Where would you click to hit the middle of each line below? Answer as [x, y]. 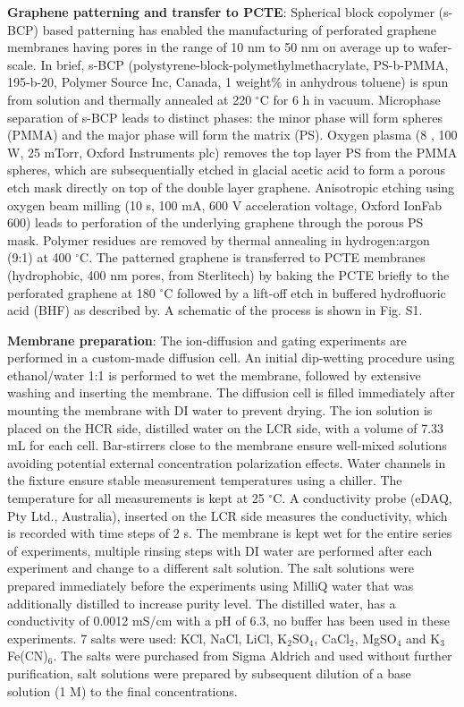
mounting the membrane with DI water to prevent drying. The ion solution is [220, 410]
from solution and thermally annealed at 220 [130, 99]
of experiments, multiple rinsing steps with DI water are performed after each [220, 550]
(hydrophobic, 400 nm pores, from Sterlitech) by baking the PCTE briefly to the [228, 274]
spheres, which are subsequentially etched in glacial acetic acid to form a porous [227, 170]
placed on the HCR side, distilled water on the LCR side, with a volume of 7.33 [226, 427]
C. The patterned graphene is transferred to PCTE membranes [253, 257]
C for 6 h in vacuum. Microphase [350, 99]
